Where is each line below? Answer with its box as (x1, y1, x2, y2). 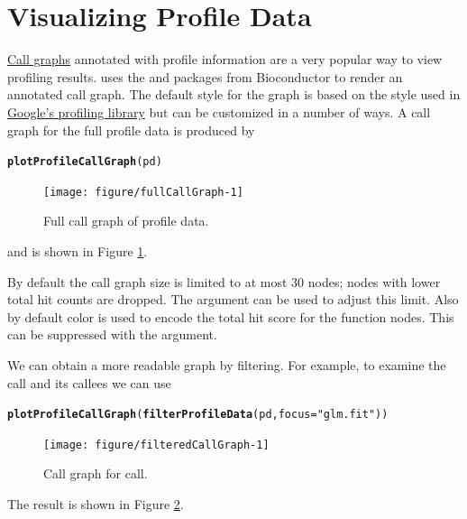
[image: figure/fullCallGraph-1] (43, 185, 243, 199)
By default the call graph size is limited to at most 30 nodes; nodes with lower (7, 272, 441, 291)
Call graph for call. (43, 464, 148, 483)
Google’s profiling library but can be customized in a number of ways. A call (7, 102, 431, 121)
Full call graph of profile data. (43, 211, 209, 230)
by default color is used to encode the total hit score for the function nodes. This (7, 307, 454, 326)
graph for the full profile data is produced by (7, 120, 255, 139)
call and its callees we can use (7, 373, 171, 392)
